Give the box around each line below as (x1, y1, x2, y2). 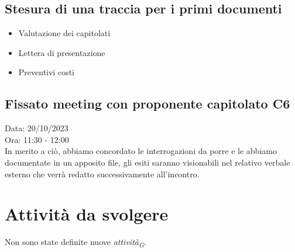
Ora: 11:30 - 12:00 (5, 133, 69, 145)
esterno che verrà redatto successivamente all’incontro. (5, 167, 200, 180)
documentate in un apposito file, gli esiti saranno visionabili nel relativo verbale (5, 156, 290, 168)
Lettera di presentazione (18, 46, 105, 58)
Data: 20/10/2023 (5, 122, 68, 134)
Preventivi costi (18, 66, 74, 78)
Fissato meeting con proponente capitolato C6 (5, 94, 290, 113)
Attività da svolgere (5, 202, 169, 226)
